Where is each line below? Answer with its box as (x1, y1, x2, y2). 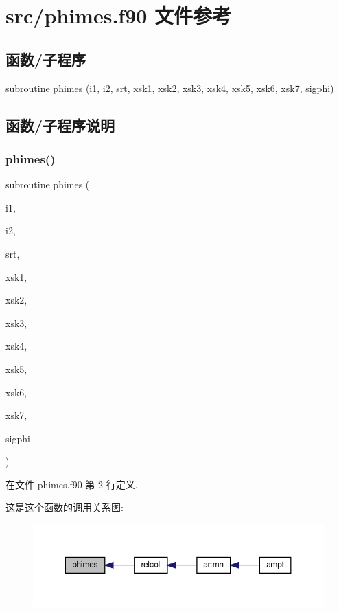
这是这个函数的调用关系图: (5, 500, 124, 514)
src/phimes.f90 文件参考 (5, 1, 232, 30)
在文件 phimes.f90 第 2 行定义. (5, 477, 138, 491)
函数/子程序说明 (5, 114, 115, 135)
